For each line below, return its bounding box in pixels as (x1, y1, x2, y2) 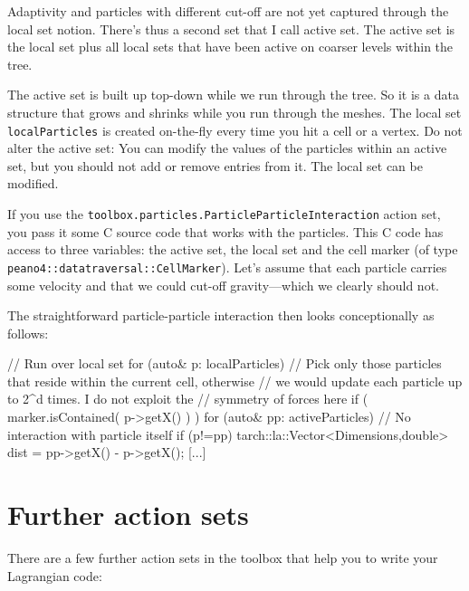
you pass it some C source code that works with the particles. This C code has (7, 222, 444, 241)
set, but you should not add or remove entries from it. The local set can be (7, 156, 423, 175)
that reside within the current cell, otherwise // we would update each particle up (7, 371, 463, 390)
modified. (7, 174, 59, 193)
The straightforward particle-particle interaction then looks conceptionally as (7, 306, 435, 325)
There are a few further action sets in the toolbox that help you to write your (7, 548, 438, 567)
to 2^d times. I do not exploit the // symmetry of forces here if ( (7, 389, 368, 408)
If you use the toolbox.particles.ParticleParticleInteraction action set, (7, 205, 441, 223)
